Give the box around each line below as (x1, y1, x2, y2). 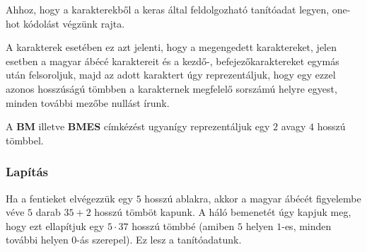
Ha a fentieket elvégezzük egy (6, 190, 134, 205)
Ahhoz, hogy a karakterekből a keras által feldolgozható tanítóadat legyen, (6, 2, 330, 16)
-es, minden (281, 218, 332, 233)
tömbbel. (6, 132, 44, 147)
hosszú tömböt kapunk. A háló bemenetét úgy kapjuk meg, (94, 205, 351, 219)
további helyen (6, 232, 69, 247)
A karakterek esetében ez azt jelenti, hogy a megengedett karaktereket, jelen (6, 40, 337, 55)
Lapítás (6, 163, 49, 181)
